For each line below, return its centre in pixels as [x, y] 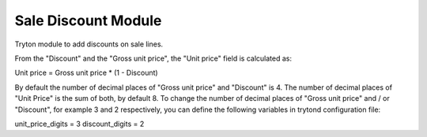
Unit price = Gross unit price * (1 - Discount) [86, 73]
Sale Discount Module [88, 20]
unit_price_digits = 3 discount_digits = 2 [79, 124]
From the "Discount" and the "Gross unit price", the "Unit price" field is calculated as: [153, 58]
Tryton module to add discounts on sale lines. [89, 44]
